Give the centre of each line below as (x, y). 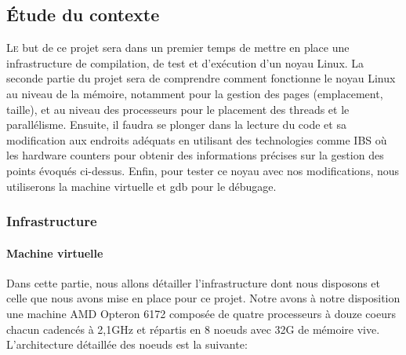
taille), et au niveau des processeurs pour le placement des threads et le (178, 109)
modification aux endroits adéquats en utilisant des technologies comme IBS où (197, 139)
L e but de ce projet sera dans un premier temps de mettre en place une (178, 48)
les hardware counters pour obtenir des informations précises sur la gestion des (195, 155)
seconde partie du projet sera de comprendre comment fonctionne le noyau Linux (201, 78)
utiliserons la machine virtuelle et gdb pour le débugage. (141, 186)
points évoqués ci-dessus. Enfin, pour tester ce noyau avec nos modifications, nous (203, 170)
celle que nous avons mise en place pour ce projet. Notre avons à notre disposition (203, 298)
